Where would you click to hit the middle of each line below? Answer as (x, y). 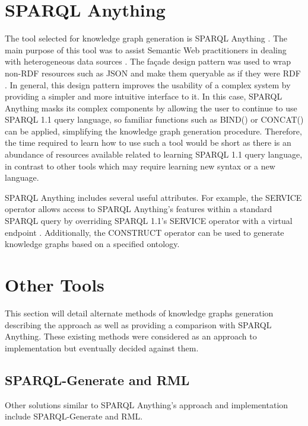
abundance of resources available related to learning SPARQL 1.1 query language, (154, 154)
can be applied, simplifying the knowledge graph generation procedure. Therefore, (153, 131)
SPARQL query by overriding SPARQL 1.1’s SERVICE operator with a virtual (149, 221)
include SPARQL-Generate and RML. (74, 416)
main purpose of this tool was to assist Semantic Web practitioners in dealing (146, 49)
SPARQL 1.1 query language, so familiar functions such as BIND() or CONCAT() (154, 119)
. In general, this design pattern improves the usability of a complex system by (148, 84)
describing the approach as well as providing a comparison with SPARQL (138, 324)
